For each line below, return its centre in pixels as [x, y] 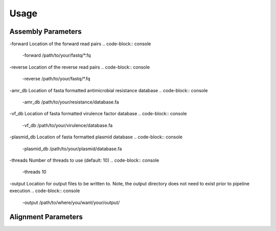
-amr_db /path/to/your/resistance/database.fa [71, 102]
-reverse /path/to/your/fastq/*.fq [56, 79]
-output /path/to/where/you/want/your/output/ [71, 202]
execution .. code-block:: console [45, 191]
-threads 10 [34, 172]
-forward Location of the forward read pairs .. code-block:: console [80, 44]
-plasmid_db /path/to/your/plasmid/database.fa [72, 149]
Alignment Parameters [46, 217]
